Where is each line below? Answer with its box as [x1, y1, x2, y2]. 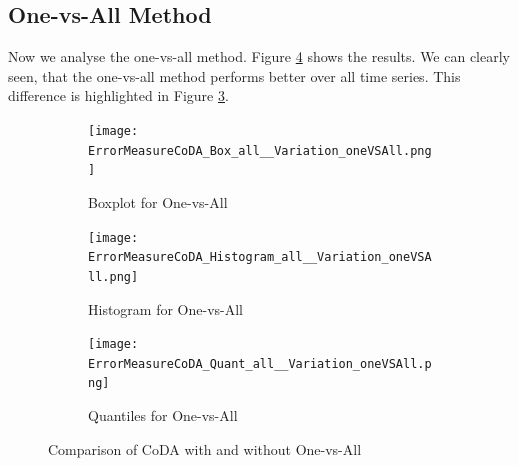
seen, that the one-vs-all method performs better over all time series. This [8, 65, 461, 86]
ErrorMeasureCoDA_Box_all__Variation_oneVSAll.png [88, 143, 432, 158]
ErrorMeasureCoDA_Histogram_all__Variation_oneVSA [88, 250, 432, 265]
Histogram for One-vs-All [88, 298, 244, 319]
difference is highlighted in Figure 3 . [8, 85, 229, 106]
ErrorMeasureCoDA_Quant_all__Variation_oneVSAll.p [88, 356, 432, 371]
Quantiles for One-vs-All [88, 405, 238, 426]
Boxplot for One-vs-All [88, 191, 228, 212]
